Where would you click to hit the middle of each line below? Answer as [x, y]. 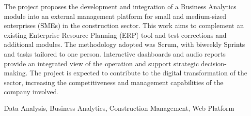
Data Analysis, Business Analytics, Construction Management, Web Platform [119, 108]
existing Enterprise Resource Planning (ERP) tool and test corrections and [115, 35]
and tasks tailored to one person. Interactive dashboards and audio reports [115, 53]
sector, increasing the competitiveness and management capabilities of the [114, 82]
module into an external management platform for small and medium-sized [115, 16]
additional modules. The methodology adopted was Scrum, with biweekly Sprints [125, 44]
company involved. [31, 92]
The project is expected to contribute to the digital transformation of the [138, 73]
